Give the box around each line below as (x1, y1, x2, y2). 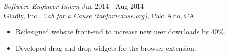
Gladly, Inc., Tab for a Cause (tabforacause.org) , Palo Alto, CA (4, 10, 195, 20)
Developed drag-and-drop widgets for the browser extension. (15, 42, 196, 53)
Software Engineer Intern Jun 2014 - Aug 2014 (4, 1, 144, 11)
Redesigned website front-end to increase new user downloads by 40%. (15, 27, 226, 37)
